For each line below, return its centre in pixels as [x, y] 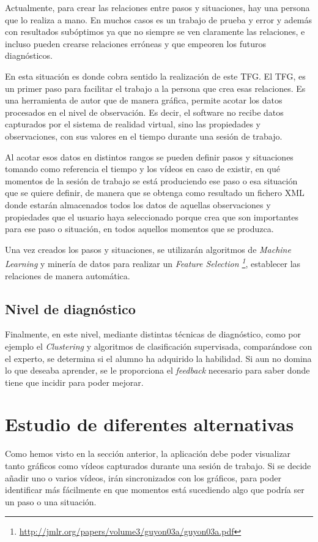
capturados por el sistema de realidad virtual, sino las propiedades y [133, 124]
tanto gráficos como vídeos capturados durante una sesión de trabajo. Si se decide [158, 466]
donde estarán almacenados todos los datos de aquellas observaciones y [138, 204]
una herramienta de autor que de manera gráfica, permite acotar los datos [144, 100]
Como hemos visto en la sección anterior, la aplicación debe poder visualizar [148, 454]
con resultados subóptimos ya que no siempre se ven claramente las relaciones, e [155, 32]
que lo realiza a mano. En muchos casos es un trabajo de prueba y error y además [159, 19]
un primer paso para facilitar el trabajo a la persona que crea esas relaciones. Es [155, 88]
